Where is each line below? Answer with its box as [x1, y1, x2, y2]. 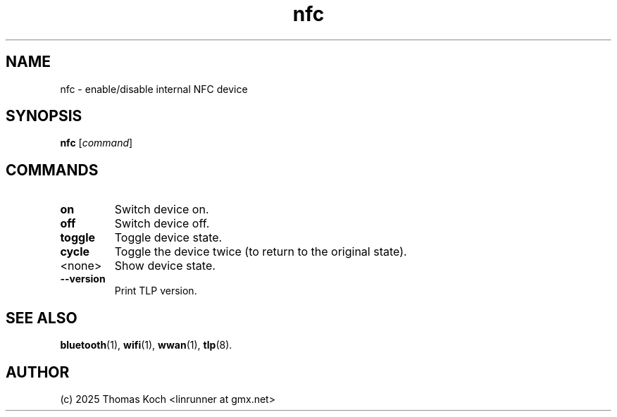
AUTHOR [6, 363, 70, 381]
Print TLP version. [114, 285, 197, 297]
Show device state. [114, 259, 216, 273]
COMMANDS [6, 161, 99, 179]
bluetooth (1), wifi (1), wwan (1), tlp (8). [60, 339, 232, 351]
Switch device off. [114, 216, 210, 231]
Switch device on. [114, 202, 209, 217]
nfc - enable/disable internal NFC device [60, 82, 248, 95]
